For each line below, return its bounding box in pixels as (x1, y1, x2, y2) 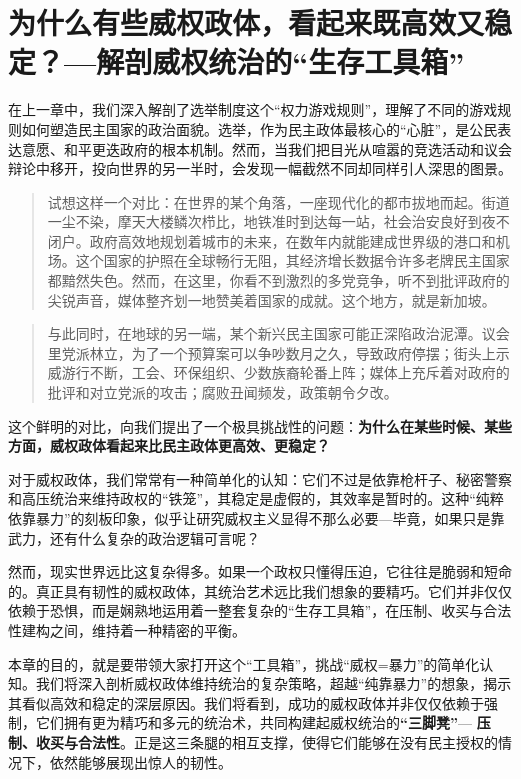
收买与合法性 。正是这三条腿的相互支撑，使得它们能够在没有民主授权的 (35, 731, 498, 752)
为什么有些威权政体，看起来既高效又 (8, 2, 485, 43)
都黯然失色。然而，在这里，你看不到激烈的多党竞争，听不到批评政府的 (47, 270, 510, 291)
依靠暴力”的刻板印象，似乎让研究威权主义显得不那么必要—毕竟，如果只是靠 (8, 508, 505, 528)
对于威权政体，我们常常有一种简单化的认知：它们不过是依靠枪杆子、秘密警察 (8, 468, 512, 489)
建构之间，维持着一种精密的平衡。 (21, 619, 246, 640)
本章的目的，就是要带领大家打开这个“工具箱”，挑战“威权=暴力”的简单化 (8, 653, 480, 674)
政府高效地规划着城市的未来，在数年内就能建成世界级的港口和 (89, 230, 496, 251)
